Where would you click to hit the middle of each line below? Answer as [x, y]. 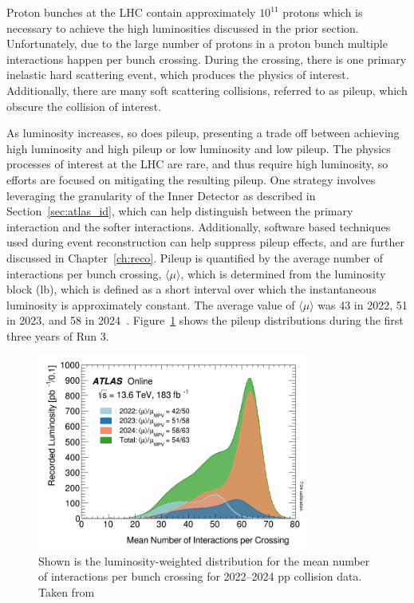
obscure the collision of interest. [84, 106]
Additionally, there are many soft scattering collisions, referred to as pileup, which [207, 90]
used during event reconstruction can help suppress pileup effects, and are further [205, 242]
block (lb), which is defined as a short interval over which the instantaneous [191, 289]
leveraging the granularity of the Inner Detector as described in [161, 195]
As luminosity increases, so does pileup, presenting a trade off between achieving [203, 133]
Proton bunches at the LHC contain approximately [131, 12]
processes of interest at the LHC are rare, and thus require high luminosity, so [197, 164]
